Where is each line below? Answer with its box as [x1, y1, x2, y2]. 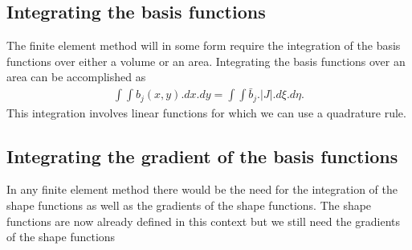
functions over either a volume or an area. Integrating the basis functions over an [6, 52, 406, 69]
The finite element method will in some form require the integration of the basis [6, 37, 401, 54]
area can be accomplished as [6, 68, 146, 85]
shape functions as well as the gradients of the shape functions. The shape [6, 197, 372, 214]
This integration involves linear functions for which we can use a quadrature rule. [6, 104, 406, 121]
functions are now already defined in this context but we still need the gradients [6, 212, 401, 229]
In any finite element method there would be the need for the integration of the [6, 181, 398, 198]
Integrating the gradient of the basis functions [6, 143, 398, 168]
